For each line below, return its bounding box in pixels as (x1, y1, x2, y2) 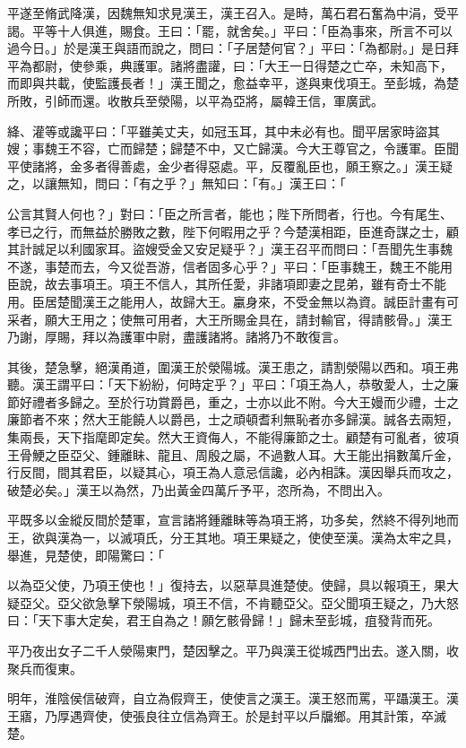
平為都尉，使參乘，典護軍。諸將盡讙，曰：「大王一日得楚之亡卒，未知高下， (7, 56, 453, 74)
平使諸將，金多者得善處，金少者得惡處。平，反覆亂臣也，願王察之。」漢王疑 (7, 156, 453, 175)
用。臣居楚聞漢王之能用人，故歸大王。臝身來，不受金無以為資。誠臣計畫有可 (7, 291, 459, 310)
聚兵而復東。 (7, 658, 82, 677)
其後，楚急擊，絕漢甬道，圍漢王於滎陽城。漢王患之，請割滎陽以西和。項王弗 (7, 357, 459, 376)
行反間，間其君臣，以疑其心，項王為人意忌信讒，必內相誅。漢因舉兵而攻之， (7, 463, 459, 482)
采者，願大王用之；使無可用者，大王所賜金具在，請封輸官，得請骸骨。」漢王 (7, 309, 453, 328)
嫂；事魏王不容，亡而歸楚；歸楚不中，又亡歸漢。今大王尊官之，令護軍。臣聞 (7, 139, 459, 158)
